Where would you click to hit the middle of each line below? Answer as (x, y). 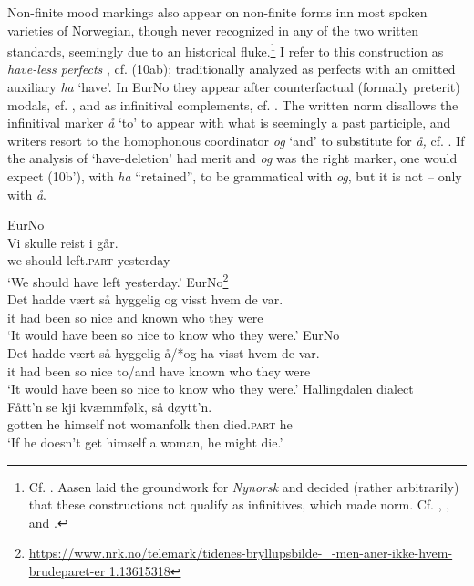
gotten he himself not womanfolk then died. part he (150, 424)
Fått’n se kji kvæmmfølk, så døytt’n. (110, 406)
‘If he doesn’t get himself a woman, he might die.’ (145, 442)
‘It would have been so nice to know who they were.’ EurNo (174, 335)
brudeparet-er (67, 570)
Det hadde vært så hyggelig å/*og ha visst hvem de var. (164, 353)
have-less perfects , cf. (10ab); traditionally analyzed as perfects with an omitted (232, 69)
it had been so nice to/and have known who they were (159, 370)
